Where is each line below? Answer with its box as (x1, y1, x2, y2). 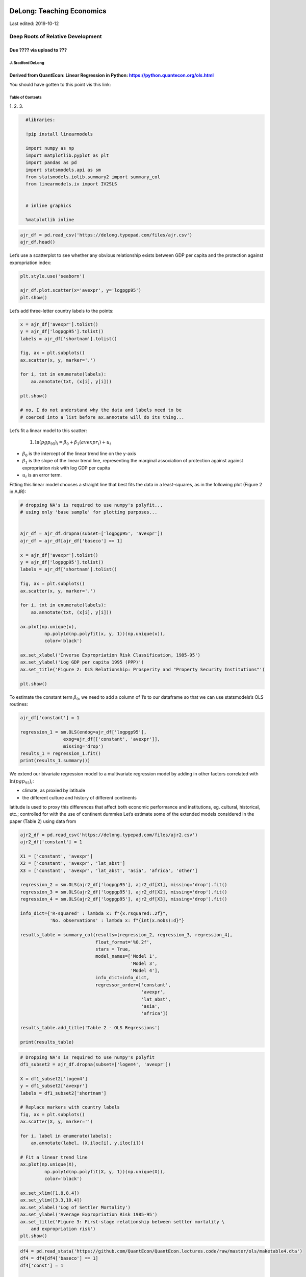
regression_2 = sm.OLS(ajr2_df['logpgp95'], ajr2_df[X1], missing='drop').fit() (20, 882, 227, 888)
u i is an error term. (22, 472, 62, 479)
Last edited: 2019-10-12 (9, 20, 59, 27)
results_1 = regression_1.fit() (20, 750, 101, 756)
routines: (9, 701, 28, 707)
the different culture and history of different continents (22, 794, 137, 800)
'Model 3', (130, 960, 158, 966)
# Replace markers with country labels (20, 1104, 120, 1110)
